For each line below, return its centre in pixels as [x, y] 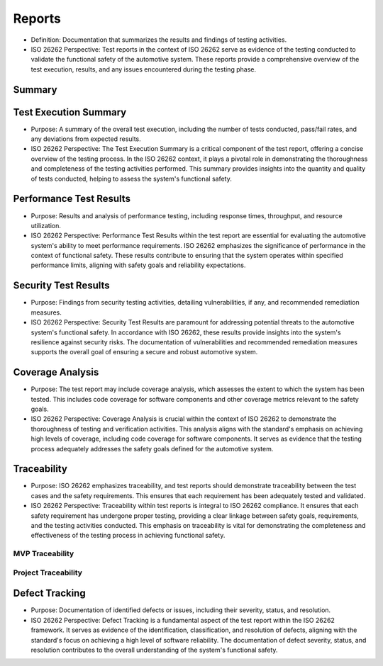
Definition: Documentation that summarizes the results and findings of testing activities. [159, 40]
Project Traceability [48, 572]
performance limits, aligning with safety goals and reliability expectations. [138, 265]
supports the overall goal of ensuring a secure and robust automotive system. [144, 352]
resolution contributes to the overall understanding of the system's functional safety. [154, 650]
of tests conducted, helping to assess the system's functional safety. [131, 179]
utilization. [46, 225]
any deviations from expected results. [86, 139]
